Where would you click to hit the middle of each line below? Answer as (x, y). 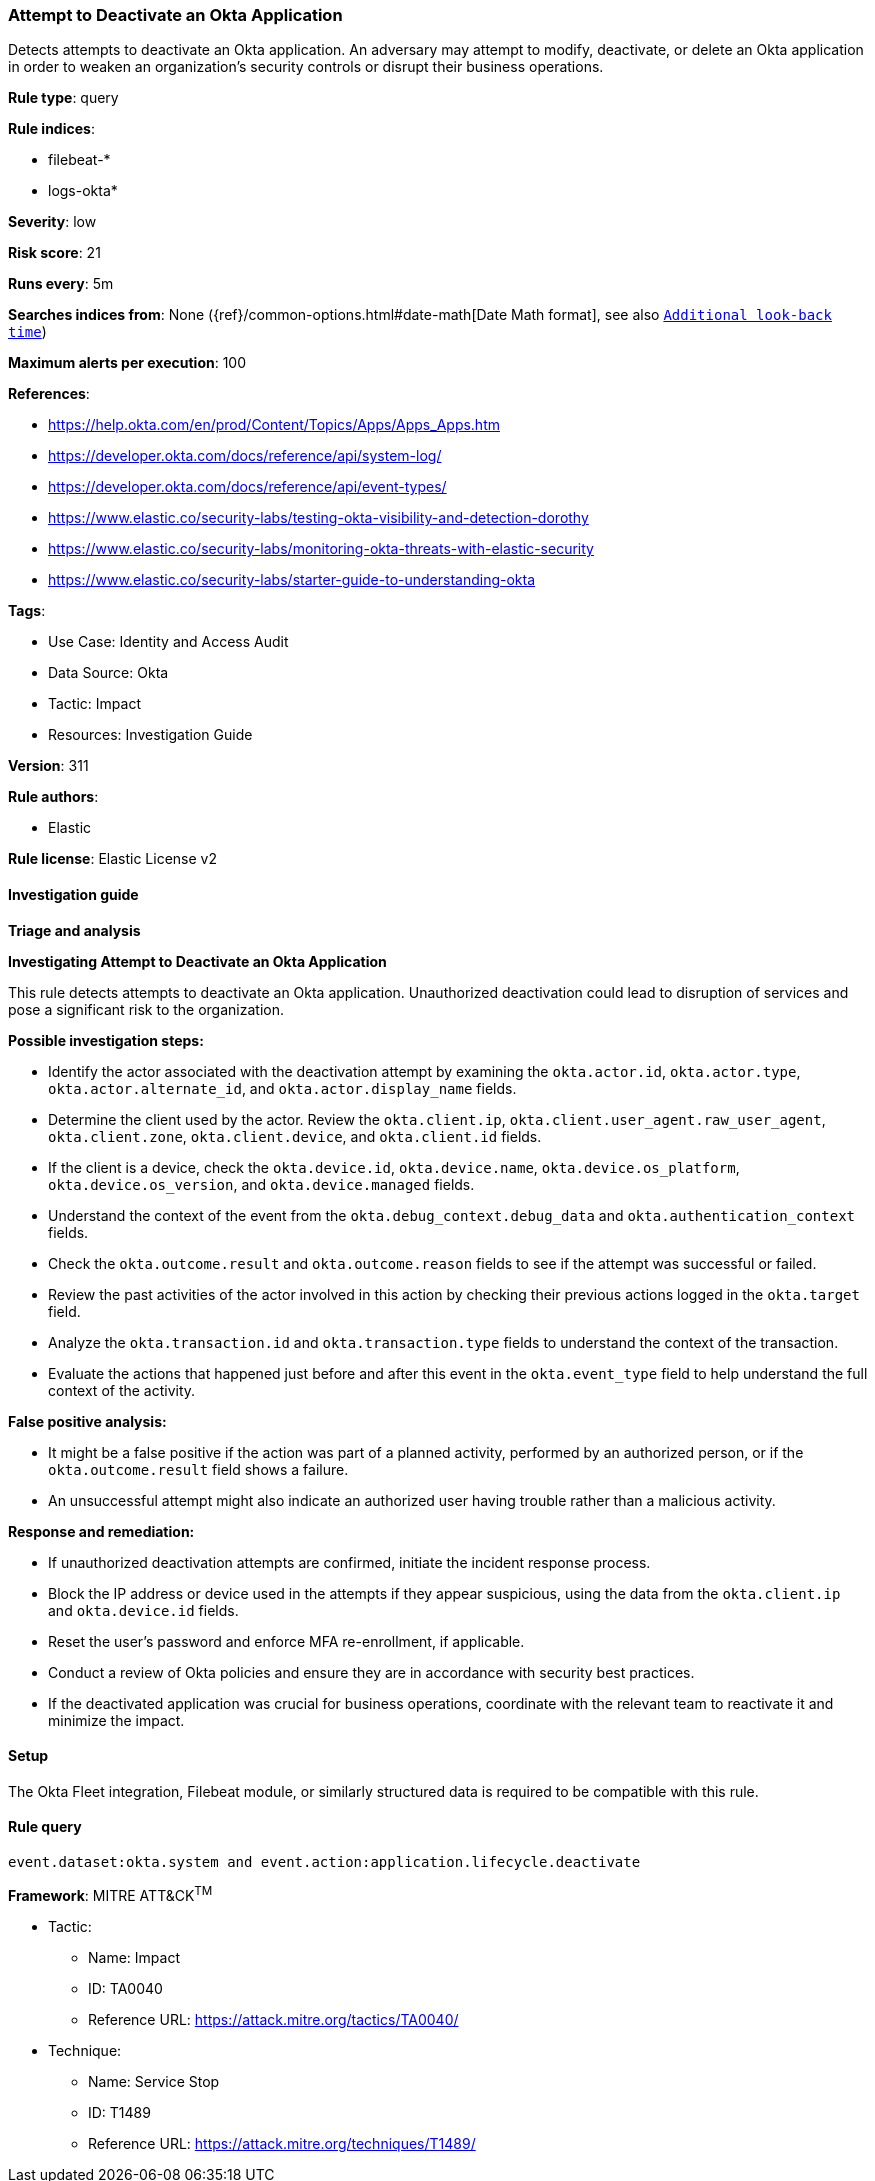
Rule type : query (63, 98)
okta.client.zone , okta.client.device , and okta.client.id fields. (295, 1136)
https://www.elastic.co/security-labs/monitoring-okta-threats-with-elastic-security (321, 549)
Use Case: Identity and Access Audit (168, 642)
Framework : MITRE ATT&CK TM (110, 1894)
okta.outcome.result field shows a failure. (198, 1469)
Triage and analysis (74, 930)
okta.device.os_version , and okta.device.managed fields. (261, 1184)
